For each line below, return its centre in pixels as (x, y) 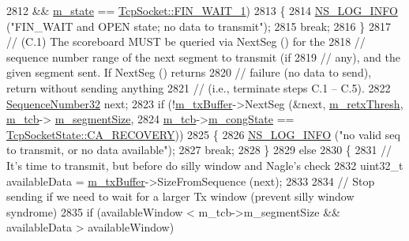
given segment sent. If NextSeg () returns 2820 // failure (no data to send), (189, 72)
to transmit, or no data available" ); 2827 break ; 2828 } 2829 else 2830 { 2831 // (199, 150)
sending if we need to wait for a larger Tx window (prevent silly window (180, 196)
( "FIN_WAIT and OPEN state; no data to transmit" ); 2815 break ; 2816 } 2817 (199, 26)
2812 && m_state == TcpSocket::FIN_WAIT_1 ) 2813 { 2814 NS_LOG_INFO (202, 10)
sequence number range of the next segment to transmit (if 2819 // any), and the (203, 56)
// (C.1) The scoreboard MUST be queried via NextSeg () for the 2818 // (186, 41)
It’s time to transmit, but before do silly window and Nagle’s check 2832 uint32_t (205, 165)
